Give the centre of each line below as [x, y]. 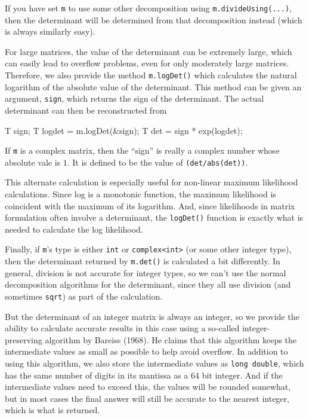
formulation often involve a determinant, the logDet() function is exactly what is [154, 217]
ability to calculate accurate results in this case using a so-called [122, 328]
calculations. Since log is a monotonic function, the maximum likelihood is [140, 194]
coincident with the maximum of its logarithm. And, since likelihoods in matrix [150, 205]
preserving [24, 339]
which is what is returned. [52, 410]
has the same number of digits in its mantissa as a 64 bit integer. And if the [144, 375]
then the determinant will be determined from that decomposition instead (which [154, 19]
